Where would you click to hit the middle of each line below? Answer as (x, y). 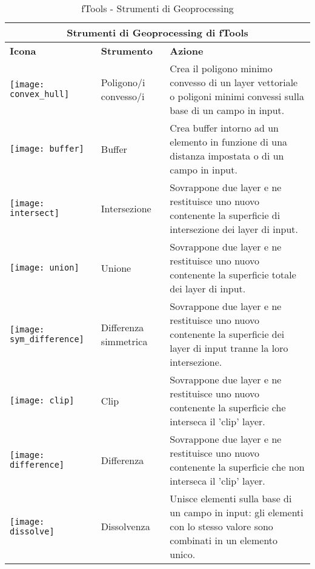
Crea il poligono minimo (221, 68)
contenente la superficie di (225, 215)
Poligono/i (123, 82)
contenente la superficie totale (233, 274)
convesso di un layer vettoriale (234, 82)
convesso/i (123, 96)
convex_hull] (40, 94)
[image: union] (45, 268)
